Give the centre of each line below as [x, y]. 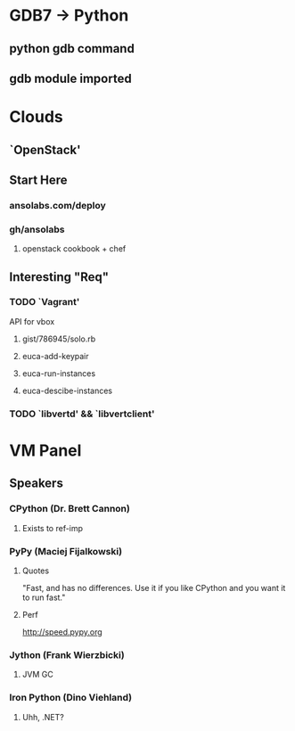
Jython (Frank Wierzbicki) [67, 654]
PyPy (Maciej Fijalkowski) [66, 551]
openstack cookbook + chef [74, 249]
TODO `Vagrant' [45, 302]
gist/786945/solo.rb [59, 339]
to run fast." [44, 597]
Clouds [37, 117]
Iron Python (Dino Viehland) [70, 698]
